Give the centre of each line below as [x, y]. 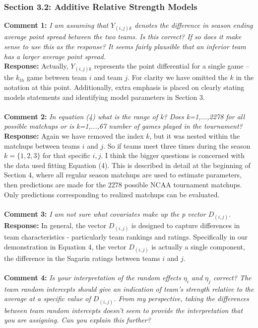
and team [108, 77]
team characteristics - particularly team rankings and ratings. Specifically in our [126, 237]
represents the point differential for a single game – [172, 66]
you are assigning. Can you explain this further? [77, 320]
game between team [57, 77]
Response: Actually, [36, 66]
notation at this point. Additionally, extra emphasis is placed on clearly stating [124, 87]
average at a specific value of [47, 298]
